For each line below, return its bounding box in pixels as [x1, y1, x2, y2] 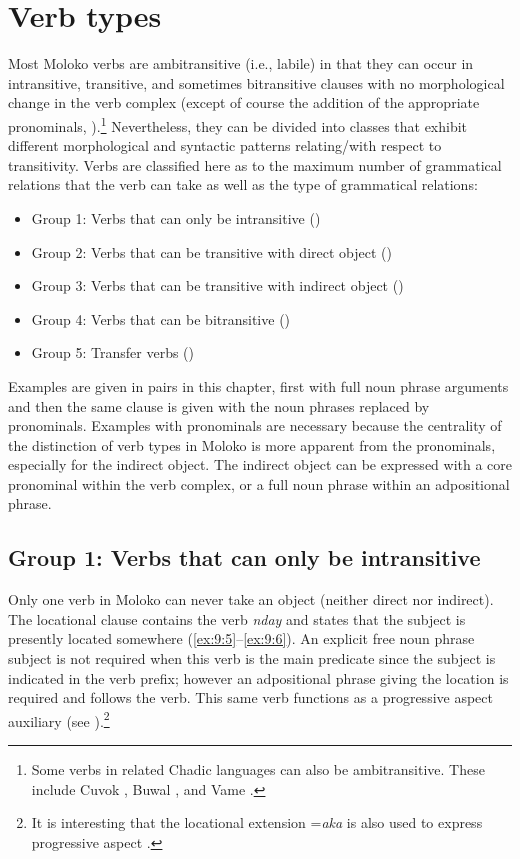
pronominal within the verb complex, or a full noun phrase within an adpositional [8, 473, 510, 494]
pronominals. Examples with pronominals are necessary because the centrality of [8, 415, 502, 436]
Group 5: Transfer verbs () [31, 342, 195, 363]
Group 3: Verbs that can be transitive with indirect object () [31, 275, 404, 296]
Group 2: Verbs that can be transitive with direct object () [31, 241, 392, 262]
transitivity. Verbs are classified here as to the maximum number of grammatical [8, 154, 502, 175]
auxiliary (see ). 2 [8, 707, 110, 731]
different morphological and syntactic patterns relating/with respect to [8, 135, 442, 156]
